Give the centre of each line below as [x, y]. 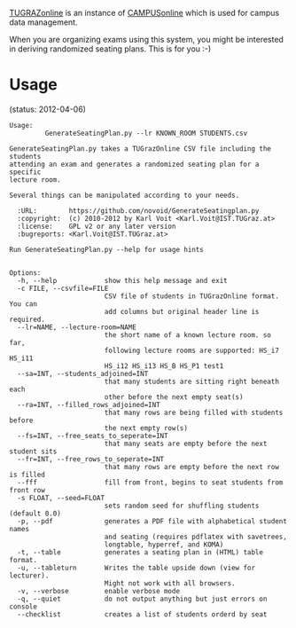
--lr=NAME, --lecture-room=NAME [77, 327]
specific [25, 172]
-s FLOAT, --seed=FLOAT [61, 498]
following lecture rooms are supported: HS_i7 [191, 350]
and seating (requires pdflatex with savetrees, [196, 537]
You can [23, 304]
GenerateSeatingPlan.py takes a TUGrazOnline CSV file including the [140, 149]
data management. [43, 22]
